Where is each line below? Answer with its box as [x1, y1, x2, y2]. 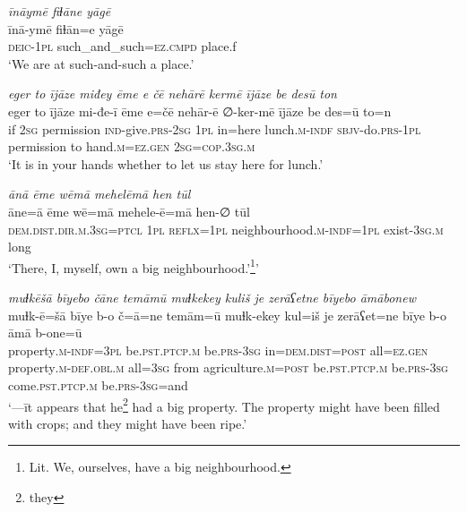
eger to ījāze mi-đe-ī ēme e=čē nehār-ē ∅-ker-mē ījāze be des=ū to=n [8, 101, 392, 120]
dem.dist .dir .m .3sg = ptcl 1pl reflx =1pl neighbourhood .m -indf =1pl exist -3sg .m [8, 219, 444, 238]
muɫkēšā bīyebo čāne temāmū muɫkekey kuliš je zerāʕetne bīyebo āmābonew [8, 287, 416, 306]
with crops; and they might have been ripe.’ [8, 414, 247, 432]
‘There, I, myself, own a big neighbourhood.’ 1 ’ [8, 255, 259, 277]
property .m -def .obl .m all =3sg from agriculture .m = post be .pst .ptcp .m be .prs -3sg [8, 358, 448, 377]
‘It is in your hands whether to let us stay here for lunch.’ [8, 154, 324, 173]
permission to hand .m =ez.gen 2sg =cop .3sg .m [8, 137, 255, 156]
